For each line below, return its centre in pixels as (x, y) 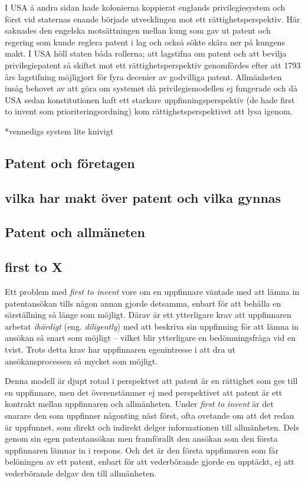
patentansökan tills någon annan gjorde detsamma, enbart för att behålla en (143, 303)
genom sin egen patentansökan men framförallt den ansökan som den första (141, 438)
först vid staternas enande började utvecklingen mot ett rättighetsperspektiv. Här (152, 19)
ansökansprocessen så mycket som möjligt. (81, 361)
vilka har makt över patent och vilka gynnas (143, 197)
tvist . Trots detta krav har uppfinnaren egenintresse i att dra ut (120, 349)
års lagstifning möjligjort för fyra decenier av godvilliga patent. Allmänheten (143, 76)
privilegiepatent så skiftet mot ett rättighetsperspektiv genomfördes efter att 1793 (153, 65)
